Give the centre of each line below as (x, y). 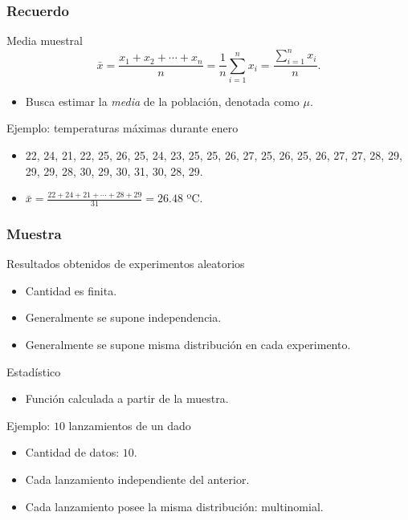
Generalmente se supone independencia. (123, 317)
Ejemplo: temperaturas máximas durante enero (122, 128)
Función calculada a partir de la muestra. (127, 398)
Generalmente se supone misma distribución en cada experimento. (188, 345)
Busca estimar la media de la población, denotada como (162, 101)
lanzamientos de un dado (130, 425)
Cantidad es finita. (71, 290)
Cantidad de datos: (72, 452)
